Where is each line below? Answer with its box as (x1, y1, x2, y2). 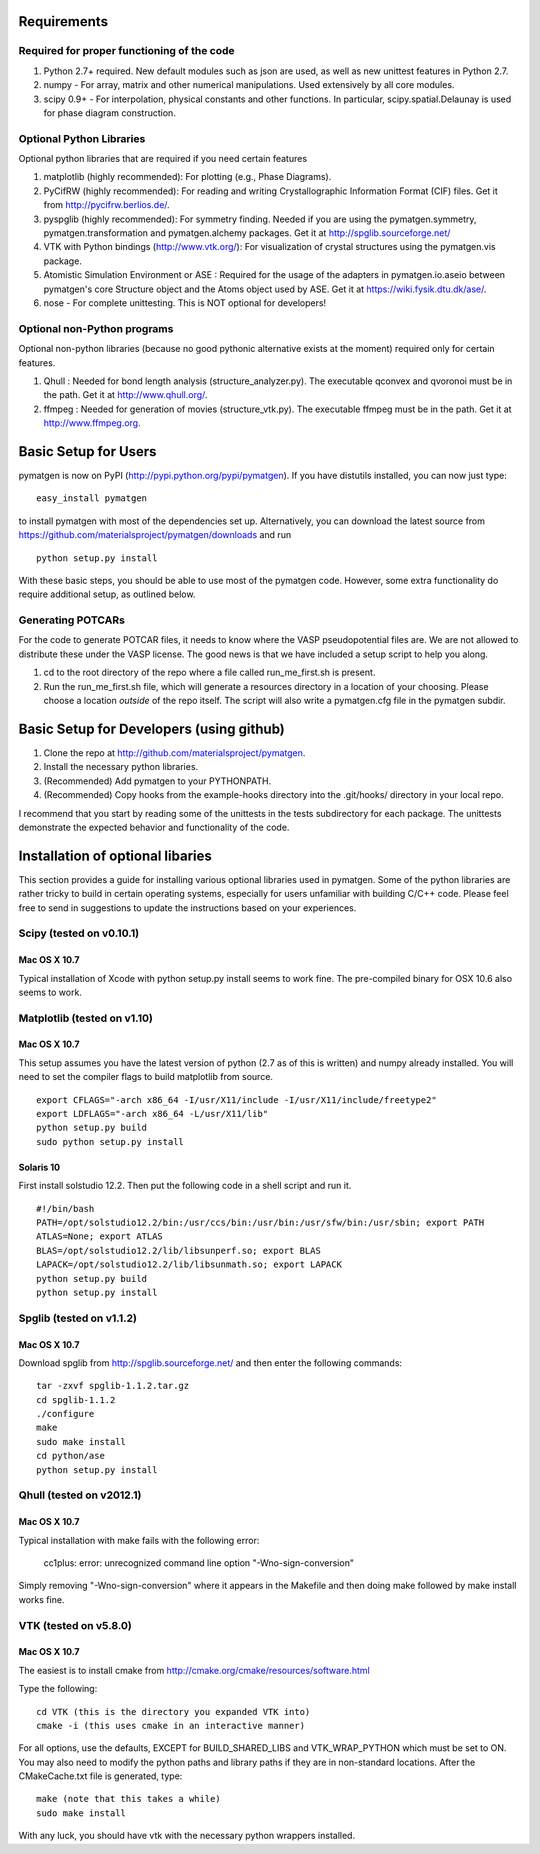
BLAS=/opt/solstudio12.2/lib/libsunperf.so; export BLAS (36, 1245, 322, 1256)
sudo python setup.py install (36, 1136, 185, 1147)
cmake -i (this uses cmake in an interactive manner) (36, 1720, 305, 1731)
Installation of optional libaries (18, 847, 212, 864)
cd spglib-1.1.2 (36, 1394, 116, 1405)
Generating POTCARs (18, 613, 125, 627)
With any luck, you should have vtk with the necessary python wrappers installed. (18, 1830, 355, 1842)
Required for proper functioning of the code (18, 44, 235, 58)
